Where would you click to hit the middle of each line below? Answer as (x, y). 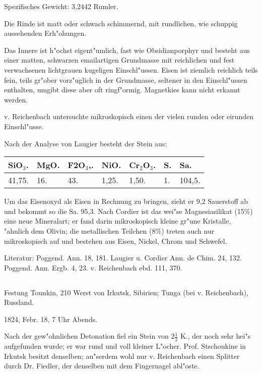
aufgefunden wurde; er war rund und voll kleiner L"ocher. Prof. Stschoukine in (125, 346)
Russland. (19, 302)
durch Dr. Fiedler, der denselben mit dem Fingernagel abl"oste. (102, 366)
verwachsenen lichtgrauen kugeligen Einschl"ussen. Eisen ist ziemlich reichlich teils (131, 69)
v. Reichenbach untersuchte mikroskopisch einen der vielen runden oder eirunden (129, 116)
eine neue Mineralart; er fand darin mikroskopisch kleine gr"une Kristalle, (118, 221)
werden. (16, 99)
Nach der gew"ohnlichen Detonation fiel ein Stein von (86, 336)
